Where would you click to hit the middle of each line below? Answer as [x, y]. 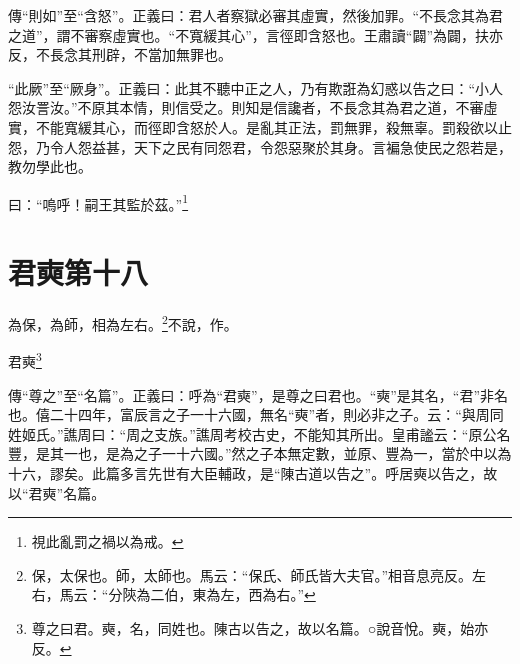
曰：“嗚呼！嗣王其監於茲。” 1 [98, 202]
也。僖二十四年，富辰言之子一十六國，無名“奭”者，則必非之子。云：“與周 [249, 414]
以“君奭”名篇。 [57, 492]
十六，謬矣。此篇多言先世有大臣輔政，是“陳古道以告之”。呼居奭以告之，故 [253, 473]
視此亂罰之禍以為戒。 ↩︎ [107, 541]
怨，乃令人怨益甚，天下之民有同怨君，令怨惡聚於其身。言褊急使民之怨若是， [260, 146]
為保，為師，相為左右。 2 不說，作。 [123, 322]
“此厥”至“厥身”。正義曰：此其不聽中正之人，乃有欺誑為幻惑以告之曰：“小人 [256, 87]
